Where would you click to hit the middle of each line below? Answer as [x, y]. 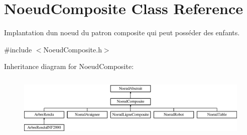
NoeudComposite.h [73, 49]
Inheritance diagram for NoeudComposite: [69, 66]
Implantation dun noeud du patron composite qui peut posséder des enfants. [122, 32]
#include [18, 49]
